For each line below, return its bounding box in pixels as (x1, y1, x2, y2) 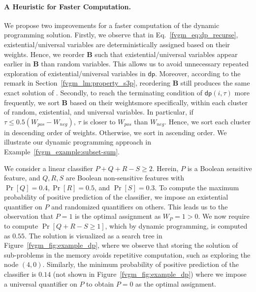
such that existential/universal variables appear (95, 49, 238, 59)
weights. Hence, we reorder (4, 49, 85, 59)
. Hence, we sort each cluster (164, 116, 251, 126)
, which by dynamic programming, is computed (105, 221, 248, 231)
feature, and (4, 173, 40, 183)
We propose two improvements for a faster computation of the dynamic (4, 20, 220, 30)
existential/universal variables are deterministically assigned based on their (4, 39, 230, 49)
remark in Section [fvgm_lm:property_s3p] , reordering (4, 78, 170, 88)
